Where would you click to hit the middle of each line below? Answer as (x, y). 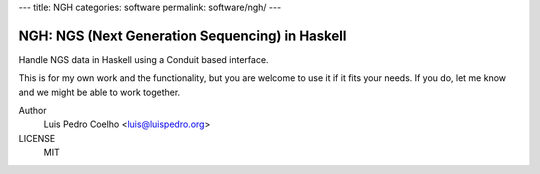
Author (32, 111)
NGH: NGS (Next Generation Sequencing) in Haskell (182, 35)
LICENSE (37, 138)
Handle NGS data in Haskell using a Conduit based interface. (143, 59)
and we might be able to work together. (99, 92)
